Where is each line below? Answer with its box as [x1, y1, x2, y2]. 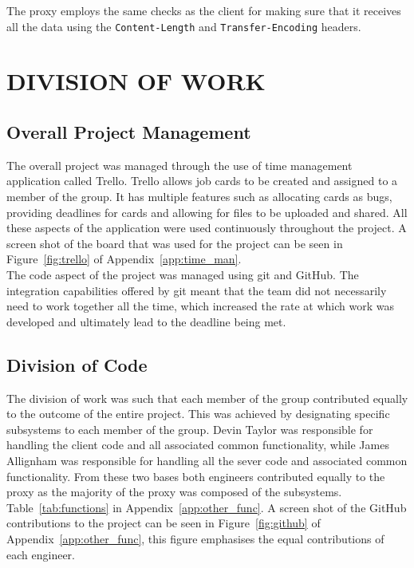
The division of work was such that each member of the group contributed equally [6, 389, 408, 406]
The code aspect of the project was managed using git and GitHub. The [6, 266, 359, 282]
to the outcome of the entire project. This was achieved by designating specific [6, 405, 390, 422]
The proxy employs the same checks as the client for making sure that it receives [6, 2, 401, 18]
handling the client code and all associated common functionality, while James [6, 436, 389, 453]
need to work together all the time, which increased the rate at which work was [6, 298, 395, 314]
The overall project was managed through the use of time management [6, 156, 353, 173]
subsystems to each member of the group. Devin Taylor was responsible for [6, 420, 373, 437]
